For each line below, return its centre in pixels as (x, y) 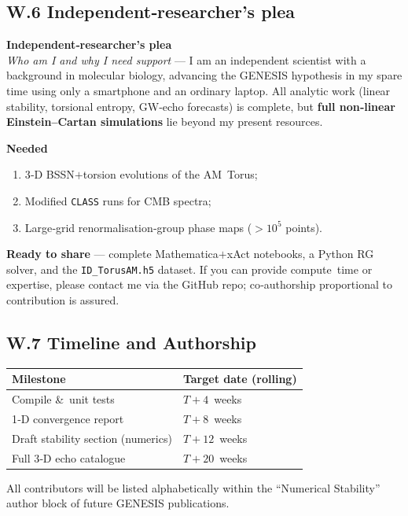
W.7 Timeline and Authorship (131, 343)
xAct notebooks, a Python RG (300, 254)
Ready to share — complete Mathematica (112, 254)
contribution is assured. (63, 300)
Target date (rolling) (240, 379)
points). (304, 227)
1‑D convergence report (68, 419)
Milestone (39, 379)
